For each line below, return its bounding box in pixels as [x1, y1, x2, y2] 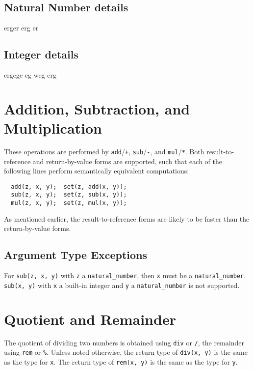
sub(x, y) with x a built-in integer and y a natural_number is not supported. [4, 280, 240, 290]
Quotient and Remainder [4, 309, 176, 329]
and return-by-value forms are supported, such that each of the [32, 156, 223, 166]
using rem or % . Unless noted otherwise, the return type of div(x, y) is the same [4, 347, 248, 357]
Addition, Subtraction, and [4, 98, 190, 118]
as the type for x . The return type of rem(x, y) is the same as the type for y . [4, 356, 238, 367]
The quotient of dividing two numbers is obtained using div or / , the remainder [4, 337, 244, 347]
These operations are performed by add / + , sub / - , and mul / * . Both [4, 146, 204, 156]
